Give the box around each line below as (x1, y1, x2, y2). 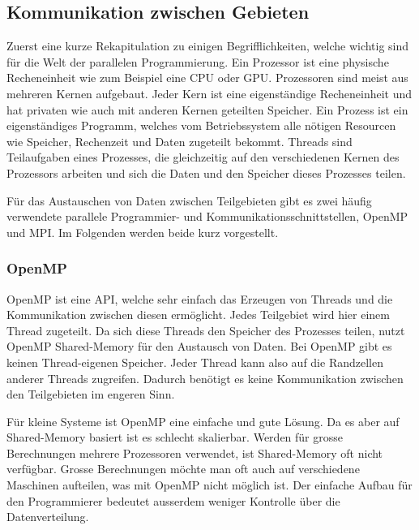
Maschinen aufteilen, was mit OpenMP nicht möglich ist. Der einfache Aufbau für (6, 476, 413, 493)
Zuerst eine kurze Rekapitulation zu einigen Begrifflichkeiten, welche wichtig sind (6, 37, 409, 54)
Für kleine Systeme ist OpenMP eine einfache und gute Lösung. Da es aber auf (6, 412, 400, 429)
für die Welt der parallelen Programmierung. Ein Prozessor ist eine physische (6, 53, 389, 70)
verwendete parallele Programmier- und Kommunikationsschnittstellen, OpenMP (6, 208, 408, 225)
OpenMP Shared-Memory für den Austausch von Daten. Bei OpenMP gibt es (6, 338, 392, 355)
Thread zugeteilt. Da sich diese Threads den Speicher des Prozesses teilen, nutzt (6, 321, 405, 338)
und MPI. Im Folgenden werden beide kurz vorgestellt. (6, 223, 279, 240)
